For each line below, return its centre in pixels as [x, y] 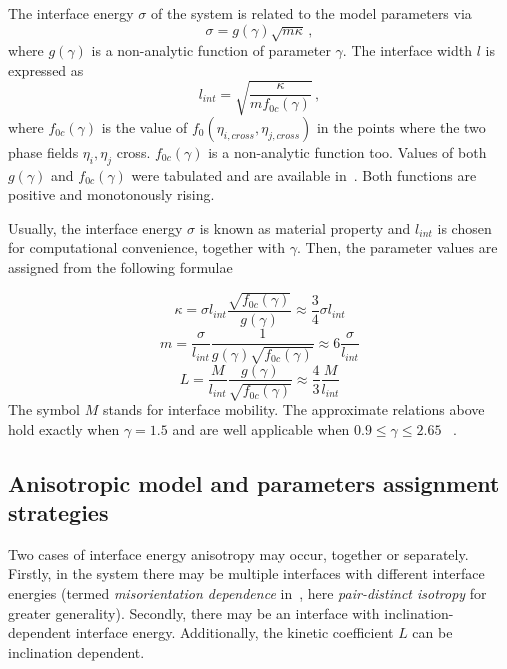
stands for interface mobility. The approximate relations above [293, 408]
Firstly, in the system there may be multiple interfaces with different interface [246, 573]
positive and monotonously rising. [111, 194]
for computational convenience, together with [146, 247]
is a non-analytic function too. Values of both [347, 151]
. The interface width [407, 49]
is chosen [464, 227]
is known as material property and [305, 227]
